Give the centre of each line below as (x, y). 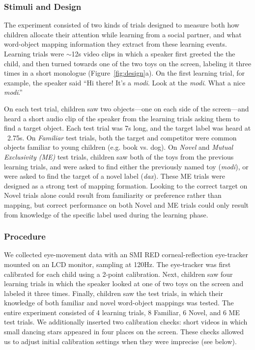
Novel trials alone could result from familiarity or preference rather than (113, 195)
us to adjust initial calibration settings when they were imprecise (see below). (120, 341)
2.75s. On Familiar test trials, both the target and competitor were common (122, 137)
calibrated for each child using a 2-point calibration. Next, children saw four (118, 274)
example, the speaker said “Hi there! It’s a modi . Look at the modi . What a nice (125, 82)
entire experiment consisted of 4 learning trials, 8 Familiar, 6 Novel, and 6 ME (122, 312)
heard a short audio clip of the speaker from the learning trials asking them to (122, 118)
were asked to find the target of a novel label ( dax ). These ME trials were (114, 176)
